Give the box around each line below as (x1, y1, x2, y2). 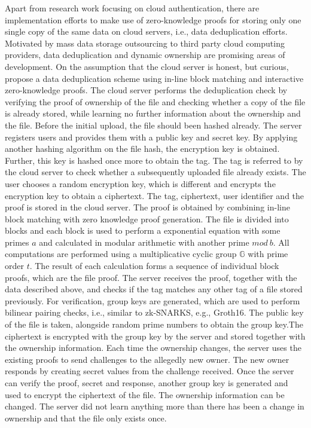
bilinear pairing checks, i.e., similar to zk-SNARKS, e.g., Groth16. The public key (5, 306, 304, 319)
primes (5, 236, 29, 248)
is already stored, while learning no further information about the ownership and (5, 107, 301, 120)
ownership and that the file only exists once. (5, 411, 167, 424)
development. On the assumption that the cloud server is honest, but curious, (5, 60, 289, 72)
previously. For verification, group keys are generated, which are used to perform (5, 294, 300, 307)
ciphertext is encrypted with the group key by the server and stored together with (5, 329, 306, 342)
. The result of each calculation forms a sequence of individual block (29, 259, 279, 272)
